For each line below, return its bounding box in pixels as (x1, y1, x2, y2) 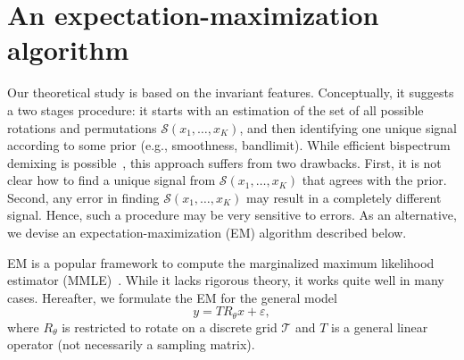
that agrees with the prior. (302, 171, 447, 189)
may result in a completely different (246, 188, 442, 206)
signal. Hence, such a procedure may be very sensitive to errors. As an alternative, (7, 205, 457, 224)
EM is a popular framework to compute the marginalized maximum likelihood (7, 253, 435, 272)
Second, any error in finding (7, 188, 160, 206)
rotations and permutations (7, 118, 157, 137)
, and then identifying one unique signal (239, 118, 457, 137)
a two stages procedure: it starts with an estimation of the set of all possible (7, 100, 424, 119)
